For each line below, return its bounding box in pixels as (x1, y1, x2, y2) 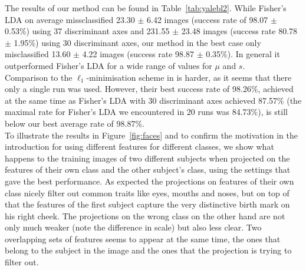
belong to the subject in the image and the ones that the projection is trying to (5, 244, 292, 256)
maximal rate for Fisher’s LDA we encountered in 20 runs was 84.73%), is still (5, 106, 288, 118)
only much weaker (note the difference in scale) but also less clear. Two (5, 221, 262, 233)
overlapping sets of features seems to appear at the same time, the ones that (5, 232, 281, 245)
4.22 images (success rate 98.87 (82, 48, 194, 60)
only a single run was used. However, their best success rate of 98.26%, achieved (5, 83, 294, 95)
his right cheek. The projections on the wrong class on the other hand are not (5, 209, 285, 222)
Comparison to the (5, 71, 73, 83)
